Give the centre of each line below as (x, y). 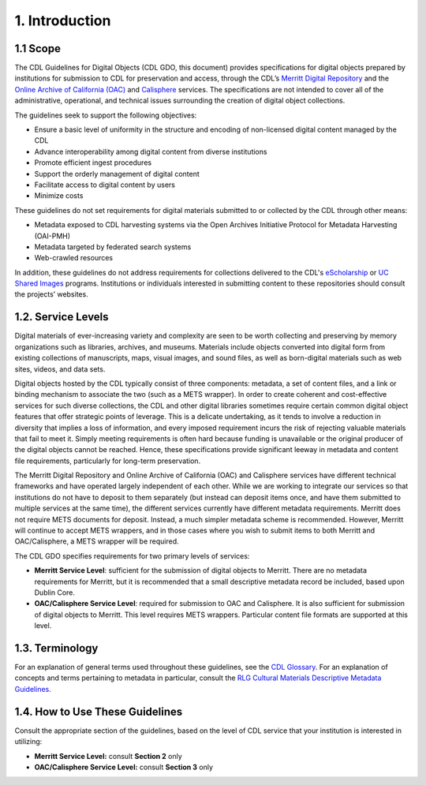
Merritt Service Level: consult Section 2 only (108, 756)
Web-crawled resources (74, 258)
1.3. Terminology (56, 648)
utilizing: (28, 742)
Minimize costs (59, 196)
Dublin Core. (54, 592)
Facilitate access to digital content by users (105, 185)
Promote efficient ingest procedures (93, 163)
